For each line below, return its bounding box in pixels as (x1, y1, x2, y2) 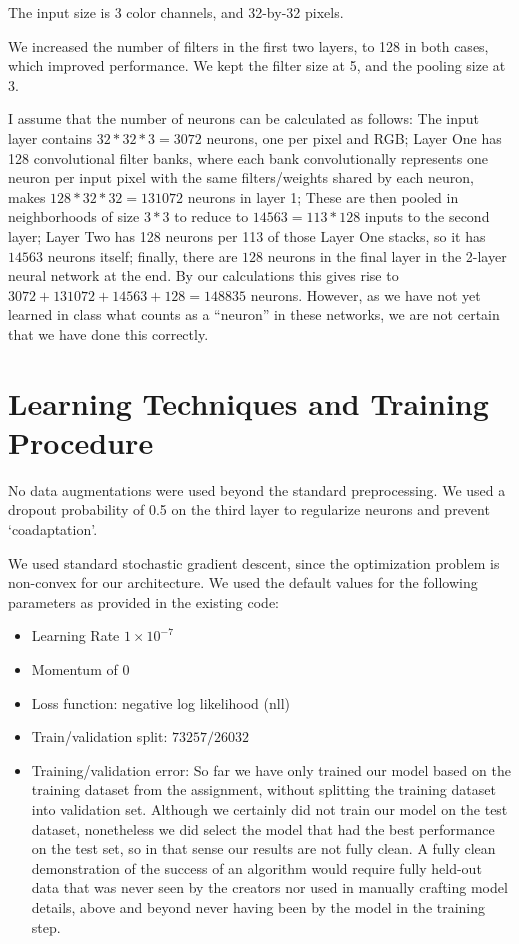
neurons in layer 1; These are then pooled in (187, 186, 459, 207)
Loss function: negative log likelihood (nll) (31, 692, 291, 713)
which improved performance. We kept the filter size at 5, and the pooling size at (8, 55, 506, 76)
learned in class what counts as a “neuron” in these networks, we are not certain (8, 304, 500, 325)
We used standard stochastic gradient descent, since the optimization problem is (8, 552, 500, 573)
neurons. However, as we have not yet (250, 284, 481, 305)
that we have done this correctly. (8, 323, 209, 344)
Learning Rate (31, 625, 120, 646)
